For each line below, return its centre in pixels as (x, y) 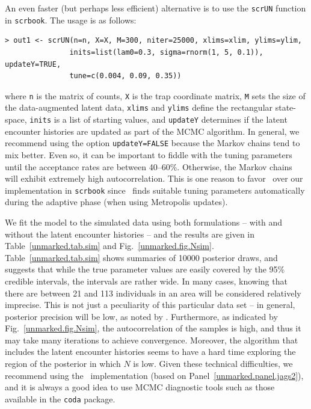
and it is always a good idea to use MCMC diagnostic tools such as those (140, 387)
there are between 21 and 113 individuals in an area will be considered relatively (153, 293)
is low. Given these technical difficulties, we (213, 364)
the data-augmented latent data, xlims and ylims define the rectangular (139, 107)
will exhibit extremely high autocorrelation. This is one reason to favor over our (154, 178)
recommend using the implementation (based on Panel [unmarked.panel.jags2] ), (154, 375)
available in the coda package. (60, 398)
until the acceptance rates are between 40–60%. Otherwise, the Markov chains (149, 166)
